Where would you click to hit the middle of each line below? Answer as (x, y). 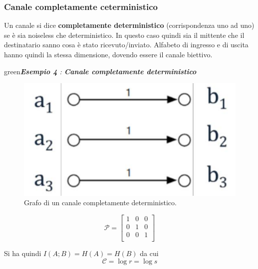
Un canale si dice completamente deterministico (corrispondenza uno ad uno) (129, 25)
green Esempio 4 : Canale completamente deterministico (100, 71)
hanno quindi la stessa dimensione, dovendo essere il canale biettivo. (108, 54)
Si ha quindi (23, 253)
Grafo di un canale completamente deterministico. (100, 202)
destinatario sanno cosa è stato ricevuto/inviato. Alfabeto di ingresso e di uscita (126, 45)
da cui (149, 253)
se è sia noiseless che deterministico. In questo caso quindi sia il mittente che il (124, 35)
